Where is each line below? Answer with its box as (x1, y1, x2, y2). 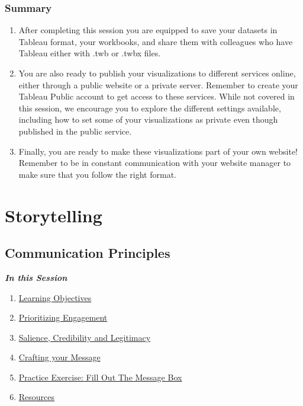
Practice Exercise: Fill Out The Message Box (18, 370, 182, 383)
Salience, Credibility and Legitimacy (18, 331, 151, 343)
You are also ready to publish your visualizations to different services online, (18, 67, 296, 79)
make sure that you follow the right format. (18, 168, 176, 180)
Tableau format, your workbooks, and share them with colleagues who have (18, 35, 293, 47)
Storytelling (5, 203, 102, 227)
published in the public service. (18, 124, 132, 137)
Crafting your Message (18, 351, 101, 363)
